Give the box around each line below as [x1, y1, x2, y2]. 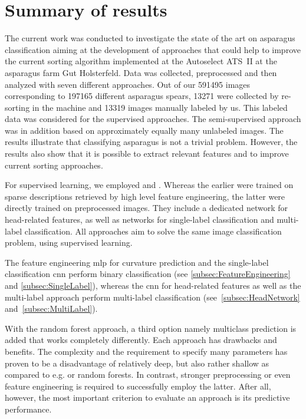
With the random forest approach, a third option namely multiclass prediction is [5, 322, 297, 334]
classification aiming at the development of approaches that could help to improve [5, 43, 301, 55]
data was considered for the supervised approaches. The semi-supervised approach [5, 113, 301, 125]
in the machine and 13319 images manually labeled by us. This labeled [32, 101, 288, 113]
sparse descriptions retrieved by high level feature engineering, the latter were [5, 190, 285, 202]
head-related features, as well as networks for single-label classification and [5, 213, 274, 226]
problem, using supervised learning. [5, 236, 133, 249]
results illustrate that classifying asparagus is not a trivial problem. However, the [5, 136, 298, 148]
